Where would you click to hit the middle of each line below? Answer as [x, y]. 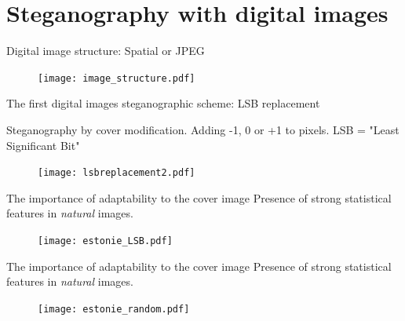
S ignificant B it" [43, 145]
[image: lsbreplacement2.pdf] [117, 173]
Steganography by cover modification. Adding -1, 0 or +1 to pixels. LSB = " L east [203, 129]
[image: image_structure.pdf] [117, 78]
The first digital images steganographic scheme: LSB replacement [163, 103]
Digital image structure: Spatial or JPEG [106, 51]
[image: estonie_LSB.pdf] [105, 241]
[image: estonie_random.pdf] [114, 309]
